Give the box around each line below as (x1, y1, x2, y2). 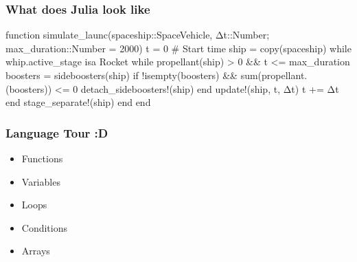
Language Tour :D (5, 124, 108, 141)
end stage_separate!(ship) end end (5, 95, 151, 109)
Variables (21, 174, 60, 188)
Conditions (21, 220, 68, 234)
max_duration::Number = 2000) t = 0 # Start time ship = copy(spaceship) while (5, 41, 352, 55)
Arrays (21, 243, 50, 258)
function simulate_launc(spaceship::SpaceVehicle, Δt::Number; (5, 28, 270, 42)
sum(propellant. (240, 68, 308, 82)
